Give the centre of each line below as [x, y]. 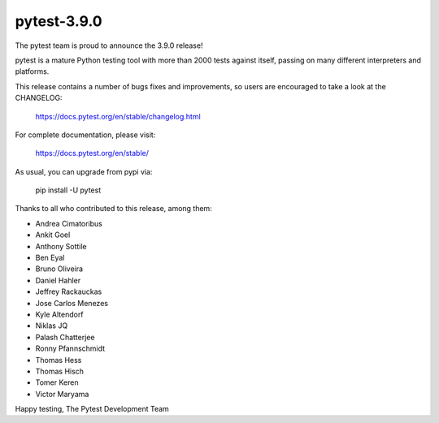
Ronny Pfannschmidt [70, 348]
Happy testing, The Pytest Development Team [92, 409]
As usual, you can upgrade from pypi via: [84, 171]
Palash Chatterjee [65, 337]
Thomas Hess [59, 360]
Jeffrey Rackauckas [69, 291]
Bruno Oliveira [59, 269]
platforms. [32, 71]
